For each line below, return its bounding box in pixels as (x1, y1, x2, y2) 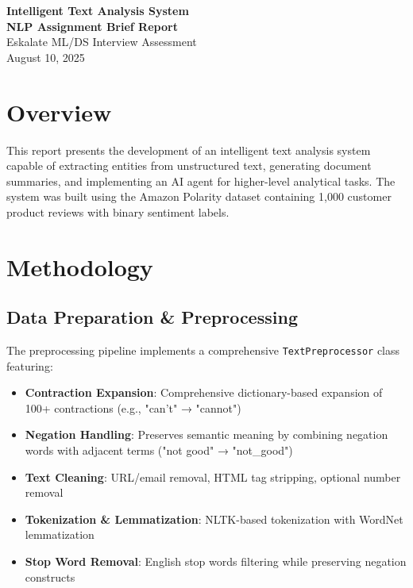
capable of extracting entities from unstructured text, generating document (6, 157, 372, 174)
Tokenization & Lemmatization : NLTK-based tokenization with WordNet (25, 510, 403, 527)
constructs (25, 568, 75, 585)
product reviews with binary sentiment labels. (6, 203, 230, 220)
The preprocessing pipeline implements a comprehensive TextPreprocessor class (6, 342, 400, 359)
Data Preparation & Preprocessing (6, 305, 298, 329)
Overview (6, 95, 112, 128)
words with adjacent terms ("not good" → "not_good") (25, 442, 293, 459)
